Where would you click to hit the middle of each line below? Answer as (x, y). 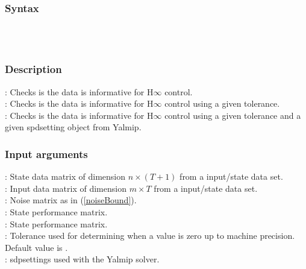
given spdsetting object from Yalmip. (73, 127)
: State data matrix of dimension (65, 176)
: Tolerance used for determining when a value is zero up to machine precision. (150, 236)
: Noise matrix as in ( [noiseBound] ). (71, 200)
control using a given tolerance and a (233, 115)
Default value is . (36, 247)
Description (33, 69)
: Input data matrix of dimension (66, 188)
